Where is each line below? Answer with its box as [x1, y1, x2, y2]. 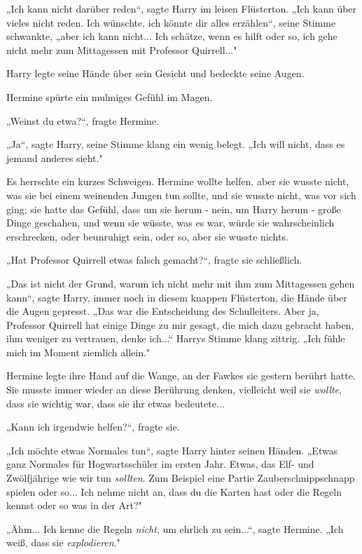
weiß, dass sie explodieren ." [6, 535, 120, 550]
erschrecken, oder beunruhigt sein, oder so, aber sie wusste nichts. [6, 229, 288, 243]
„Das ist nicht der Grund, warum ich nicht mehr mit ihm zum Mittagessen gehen [6, 276, 355, 290]
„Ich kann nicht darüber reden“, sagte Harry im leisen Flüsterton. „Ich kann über [6, 1, 357, 15]
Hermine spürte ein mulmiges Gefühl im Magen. [6, 89, 213, 104]
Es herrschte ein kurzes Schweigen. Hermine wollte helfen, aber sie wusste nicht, [6, 174, 349, 189]
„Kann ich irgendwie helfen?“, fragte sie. [6, 419, 180, 434]
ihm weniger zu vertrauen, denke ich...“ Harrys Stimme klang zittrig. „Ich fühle [6, 331, 345, 346]
